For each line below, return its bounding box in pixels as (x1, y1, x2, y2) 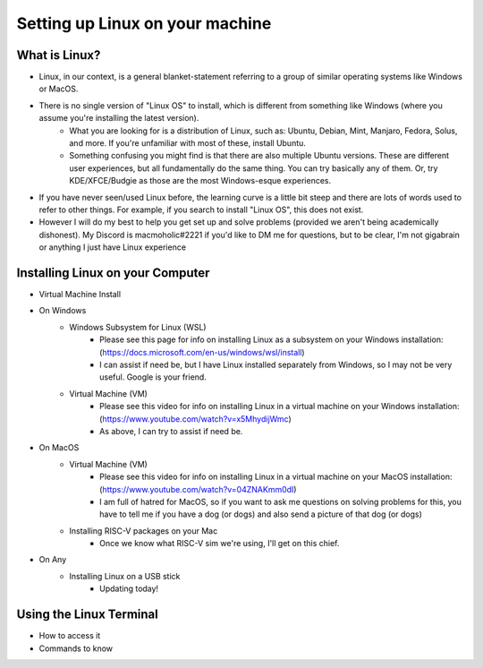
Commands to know (38, 643, 114, 654)
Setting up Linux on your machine (16, 13, 272, 33)
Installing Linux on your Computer (16, 265, 210, 280)
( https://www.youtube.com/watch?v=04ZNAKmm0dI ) (99, 484, 297, 494)
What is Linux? (16, 47, 101, 63)
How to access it (38, 630, 101, 641)
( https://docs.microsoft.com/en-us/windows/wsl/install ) (99, 347, 305, 357)
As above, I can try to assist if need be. (99, 425, 243, 436)
